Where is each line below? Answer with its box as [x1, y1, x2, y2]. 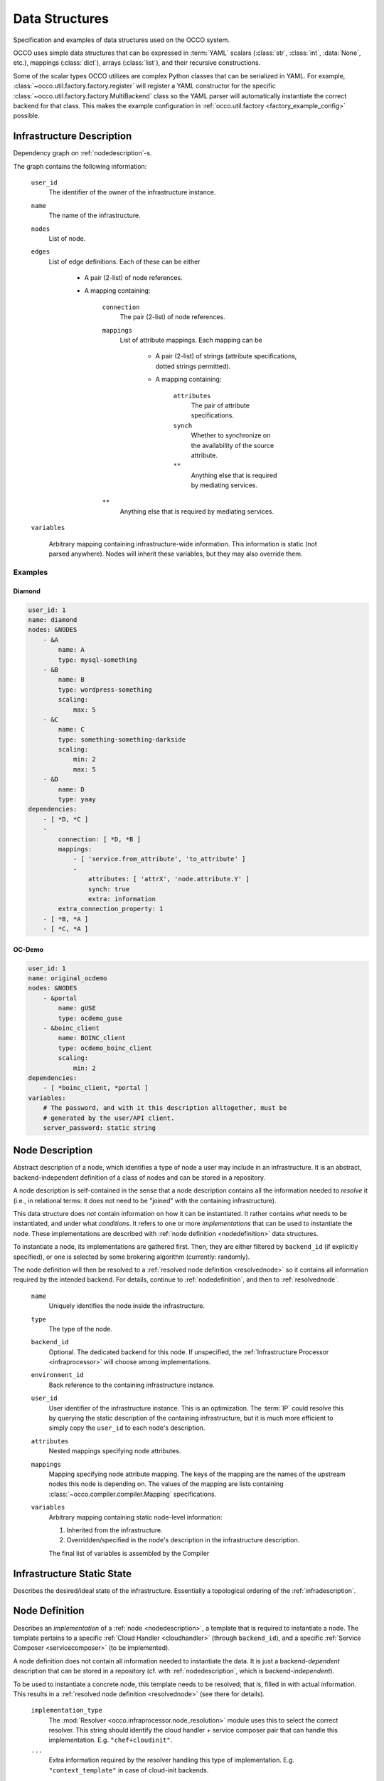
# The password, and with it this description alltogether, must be [43, 1104, 287, 1112]
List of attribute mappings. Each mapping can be [119, 336, 262, 345]
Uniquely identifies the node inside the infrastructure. [48, 1302, 206, 1310]
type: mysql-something [58, 655, 138, 664]
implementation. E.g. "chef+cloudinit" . [48, 1735, 173, 1745]
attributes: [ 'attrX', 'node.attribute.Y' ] [87, 875, 250, 883]
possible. [13, 111, 41, 120]
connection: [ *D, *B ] [58, 835, 142, 843]
